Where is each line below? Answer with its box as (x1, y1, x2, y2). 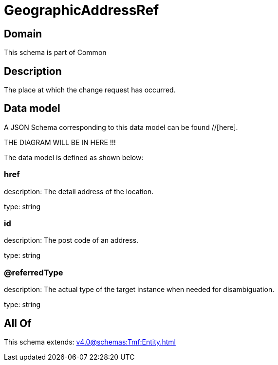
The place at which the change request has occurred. (4, 86, 176, 94)
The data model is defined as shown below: (4, 153, 144, 162)
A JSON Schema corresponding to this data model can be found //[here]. (4, 123, 238, 131)
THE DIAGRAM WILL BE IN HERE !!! (4, 138, 116, 146)
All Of (4, 317, 32, 329)
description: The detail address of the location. (4, 187, 154, 196)
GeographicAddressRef (4, 2, 159, 18)
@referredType (4, 267, 63, 277)
